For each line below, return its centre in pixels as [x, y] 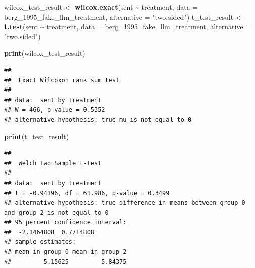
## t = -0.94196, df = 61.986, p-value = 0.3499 [87, 193]
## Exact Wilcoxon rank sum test [62, 80]
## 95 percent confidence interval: [65, 222]
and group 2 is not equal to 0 [56, 212]
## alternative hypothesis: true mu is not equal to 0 [98, 119]
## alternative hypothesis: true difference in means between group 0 [125, 203]
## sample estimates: [40, 242]
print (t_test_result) [37, 136]
